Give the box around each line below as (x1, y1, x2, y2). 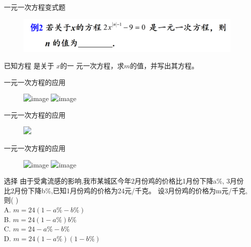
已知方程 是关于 (4, 61, 54, 71)
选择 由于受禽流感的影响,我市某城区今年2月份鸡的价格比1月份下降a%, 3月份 (4, 176, 244, 186)
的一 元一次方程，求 (60, 61, 125, 71)
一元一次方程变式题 (4, 2, 65, 12)
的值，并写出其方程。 (130, 61, 199, 71)
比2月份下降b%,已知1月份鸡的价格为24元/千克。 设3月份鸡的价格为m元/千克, (4, 185, 248, 195)
